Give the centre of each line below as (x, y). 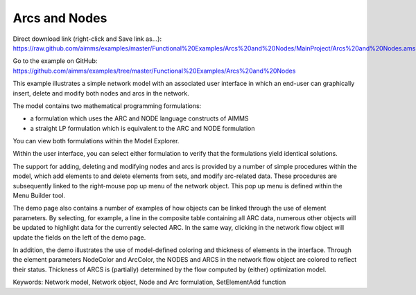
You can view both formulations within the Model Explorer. (96, 141)
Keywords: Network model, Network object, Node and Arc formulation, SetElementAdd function (149, 282)
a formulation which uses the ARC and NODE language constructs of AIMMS (139, 118)
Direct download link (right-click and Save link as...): (87, 39)
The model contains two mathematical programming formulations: (107, 106)
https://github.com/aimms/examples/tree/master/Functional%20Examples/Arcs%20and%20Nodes (154, 71)
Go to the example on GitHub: (55, 61)
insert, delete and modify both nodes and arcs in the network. (101, 93)
